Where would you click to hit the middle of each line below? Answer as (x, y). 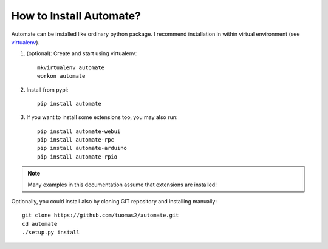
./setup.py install (51, 233)
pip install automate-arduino (82, 148)
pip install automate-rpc (76, 140)
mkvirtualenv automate (71, 67)
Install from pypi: (47, 90)
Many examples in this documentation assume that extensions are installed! (122, 185)
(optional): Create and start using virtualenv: (82, 53)
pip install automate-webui (79, 131)
